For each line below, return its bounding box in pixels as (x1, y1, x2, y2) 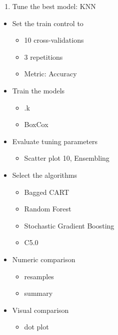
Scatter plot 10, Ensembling (24, 153, 109, 163)
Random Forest (24, 203, 71, 214)
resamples (24, 271, 54, 281)
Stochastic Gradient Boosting (24, 220, 114, 231)
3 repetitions (24, 51, 63, 62)
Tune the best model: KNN (12, 1, 96, 11)
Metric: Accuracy (24, 68, 77, 79)
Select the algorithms (12, 169, 77, 180)
